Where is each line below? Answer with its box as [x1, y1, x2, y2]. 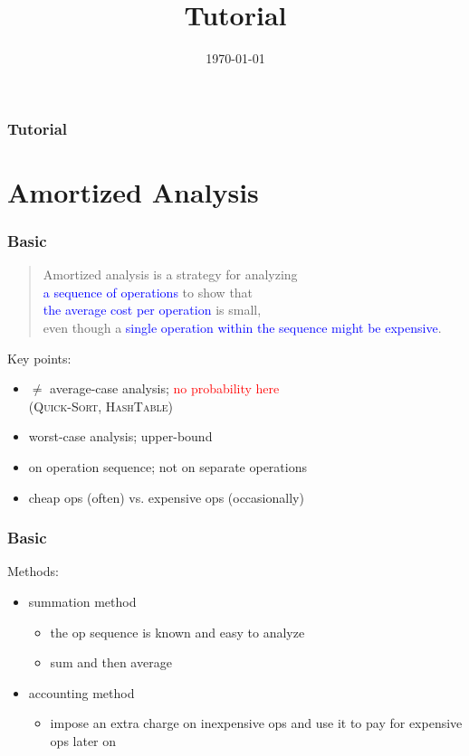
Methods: [7, 562, 59, 581]
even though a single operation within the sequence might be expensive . [43, 318, 442, 337]
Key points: [7, 348, 72, 367]
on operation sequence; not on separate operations [28, 457, 307, 476]
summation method [28, 591, 137, 610]
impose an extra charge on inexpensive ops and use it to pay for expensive [50, 713, 463, 732]
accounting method [28, 683, 135, 702]
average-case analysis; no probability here [50, 379, 280, 398]
